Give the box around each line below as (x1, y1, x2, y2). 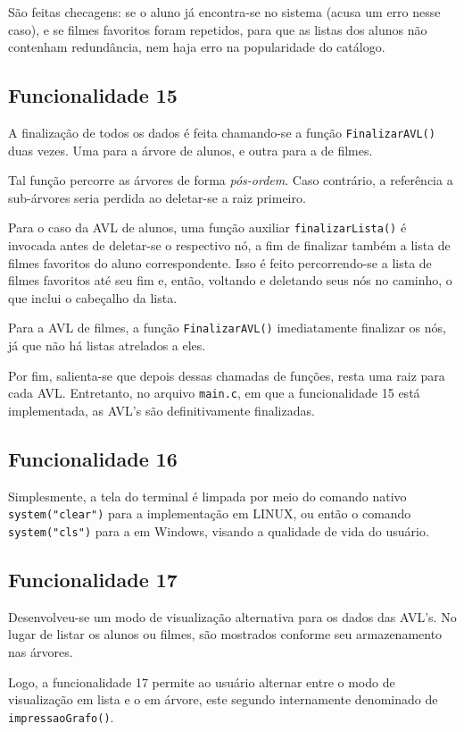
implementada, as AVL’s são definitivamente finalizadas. (8, 400, 315, 419)
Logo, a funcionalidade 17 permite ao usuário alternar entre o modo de (8, 672, 395, 691)
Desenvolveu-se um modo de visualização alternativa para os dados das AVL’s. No (8, 607, 457, 626)
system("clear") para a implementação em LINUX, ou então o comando (8, 504, 411, 523)
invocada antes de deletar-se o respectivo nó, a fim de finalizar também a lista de (8, 236, 451, 255)
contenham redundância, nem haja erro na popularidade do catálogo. (8, 38, 385, 56)
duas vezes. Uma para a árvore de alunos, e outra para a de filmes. (8, 140, 373, 159)
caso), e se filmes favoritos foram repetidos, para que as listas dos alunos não (8, 20, 427, 38)
